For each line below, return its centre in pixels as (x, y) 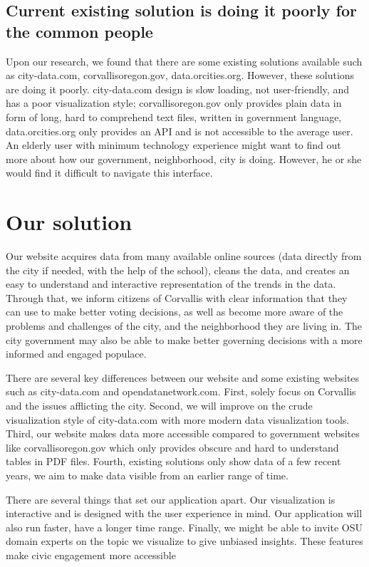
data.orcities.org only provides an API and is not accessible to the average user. (180, 131)
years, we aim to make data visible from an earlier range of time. (147, 475)
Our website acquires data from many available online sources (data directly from (184, 256)
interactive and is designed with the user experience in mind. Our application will (184, 513)
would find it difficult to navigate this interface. (109, 173)
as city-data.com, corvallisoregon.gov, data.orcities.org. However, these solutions (180, 75)
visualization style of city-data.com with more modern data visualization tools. (178, 419)
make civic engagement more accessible (91, 555)
